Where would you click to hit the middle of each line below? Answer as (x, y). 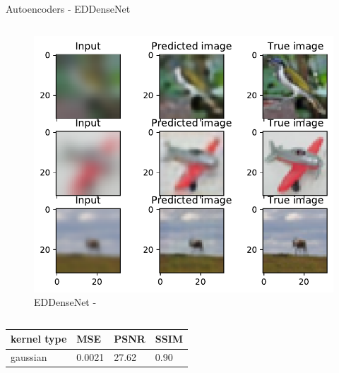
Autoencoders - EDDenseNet (68, 8)
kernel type (39, 339)
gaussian (29, 357)
